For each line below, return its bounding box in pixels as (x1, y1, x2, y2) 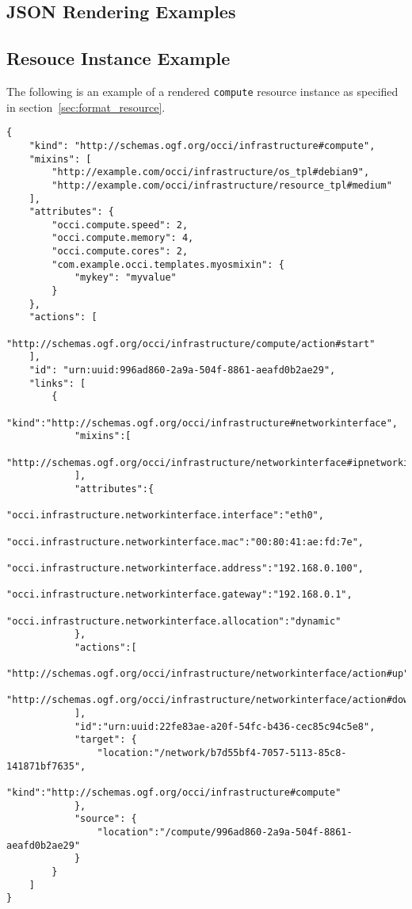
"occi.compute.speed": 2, (51, 219, 189, 231)
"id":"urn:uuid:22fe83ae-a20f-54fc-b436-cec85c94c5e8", (74, 720, 376, 732)
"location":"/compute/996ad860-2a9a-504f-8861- (97, 827, 353, 838)
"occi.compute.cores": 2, (51, 246, 189, 258)
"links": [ (29, 377, 86, 389)
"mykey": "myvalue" (74, 272, 177, 284)
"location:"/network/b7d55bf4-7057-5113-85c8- (97, 747, 347, 759)
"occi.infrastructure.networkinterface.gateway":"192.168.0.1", (6, 589, 353, 601)
